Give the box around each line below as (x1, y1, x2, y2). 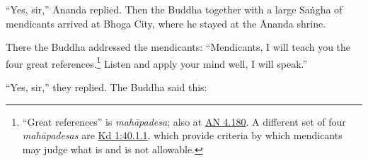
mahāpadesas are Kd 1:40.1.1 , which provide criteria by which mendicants (22, 128, 343, 143)
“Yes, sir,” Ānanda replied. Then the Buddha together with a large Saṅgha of (6, 2, 343, 16)
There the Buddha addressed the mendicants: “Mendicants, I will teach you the (6, 40, 351, 54)
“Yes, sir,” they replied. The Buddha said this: (6, 80, 207, 95)
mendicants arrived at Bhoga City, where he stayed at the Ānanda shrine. (6, 16, 326, 30)
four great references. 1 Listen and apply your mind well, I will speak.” (6, 54, 308, 71)
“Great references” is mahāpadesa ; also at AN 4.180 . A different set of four (22, 114, 346, 129)
